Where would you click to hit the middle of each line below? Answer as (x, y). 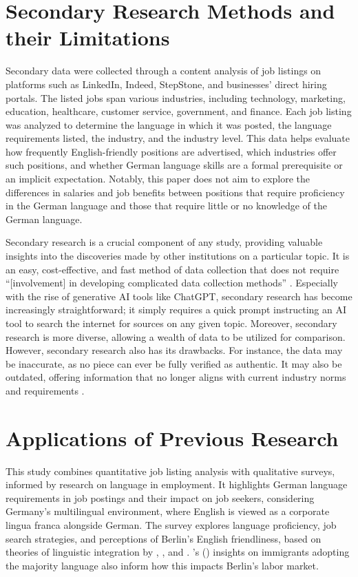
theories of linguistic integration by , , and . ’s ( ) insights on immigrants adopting (178, 552)
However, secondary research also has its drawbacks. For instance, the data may (174, 350)
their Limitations (88, 38)
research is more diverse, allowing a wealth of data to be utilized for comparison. (176, 336)
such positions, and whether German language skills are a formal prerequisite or (174, 165)
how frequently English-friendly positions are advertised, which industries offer (171, 151)
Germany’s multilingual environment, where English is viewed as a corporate (168, 511)
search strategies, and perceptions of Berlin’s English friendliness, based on (164, 538)
